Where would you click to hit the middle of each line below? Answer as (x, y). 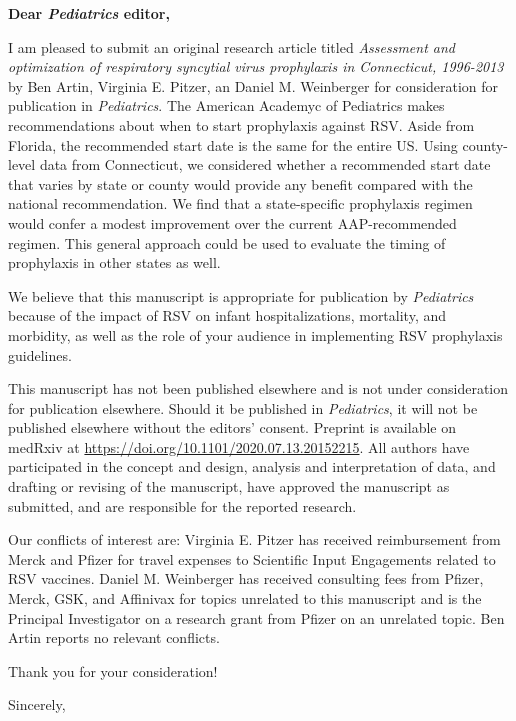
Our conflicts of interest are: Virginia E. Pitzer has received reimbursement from (254, 539)
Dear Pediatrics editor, (89, 13)
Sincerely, (37, 704)
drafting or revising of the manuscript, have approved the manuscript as (229, 486)
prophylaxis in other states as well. (114, 262)
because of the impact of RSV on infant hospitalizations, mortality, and (227, 315)
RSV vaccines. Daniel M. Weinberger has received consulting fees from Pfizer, (246, 578)
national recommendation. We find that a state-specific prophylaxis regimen (240, 203)
